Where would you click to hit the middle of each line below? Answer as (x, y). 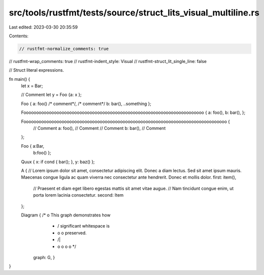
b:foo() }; (42, 153)
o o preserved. (72, 233)
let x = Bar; (32, 86)
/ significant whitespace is (84, 226)
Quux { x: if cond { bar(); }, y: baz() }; (58, 162)
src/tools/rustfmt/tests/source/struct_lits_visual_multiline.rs (134, 13)
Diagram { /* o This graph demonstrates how (66, 215)
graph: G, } (44, 257)
